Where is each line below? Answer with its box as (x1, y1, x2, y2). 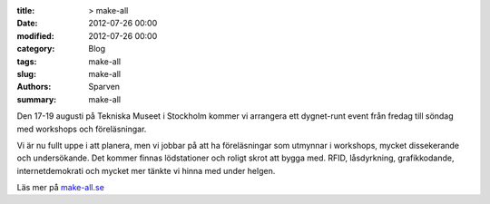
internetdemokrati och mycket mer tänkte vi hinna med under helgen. (16, 165, 276, 176)
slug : (16, 68, 36, 79)
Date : (16, 18, 38, 29)
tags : (16, 55, 37, 67)
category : (16, 44, 55, 54)
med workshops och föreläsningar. (16, 123, 147, 134)
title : (16, 5, 35, 15)
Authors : (16, 82, 52, 92)
